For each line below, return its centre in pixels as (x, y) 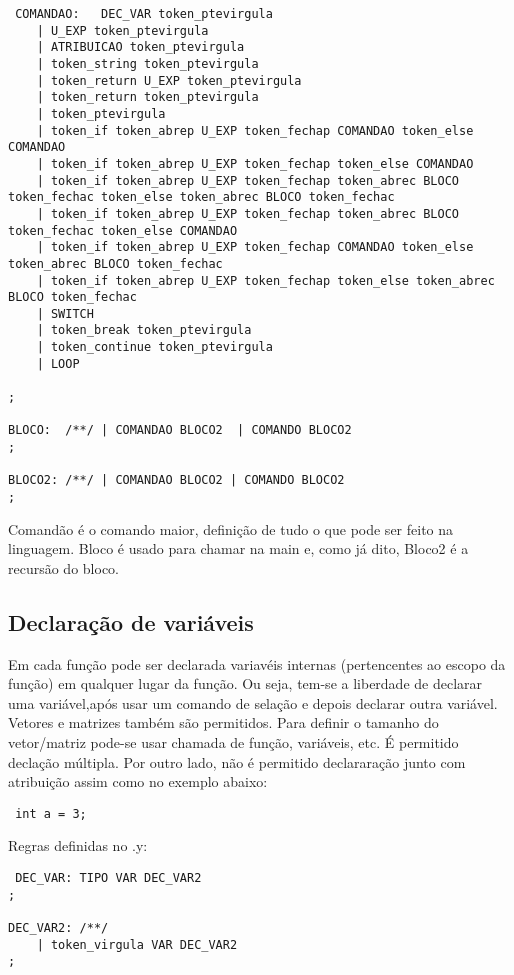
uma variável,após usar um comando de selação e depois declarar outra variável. (253, 702)
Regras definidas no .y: (78, 845)
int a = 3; (51, 813)
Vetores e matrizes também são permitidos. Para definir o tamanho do (223, 722)
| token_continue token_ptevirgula (154, 347)
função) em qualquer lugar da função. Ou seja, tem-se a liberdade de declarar (245, 683)
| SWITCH (65, 313)
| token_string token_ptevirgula (147, 63)
